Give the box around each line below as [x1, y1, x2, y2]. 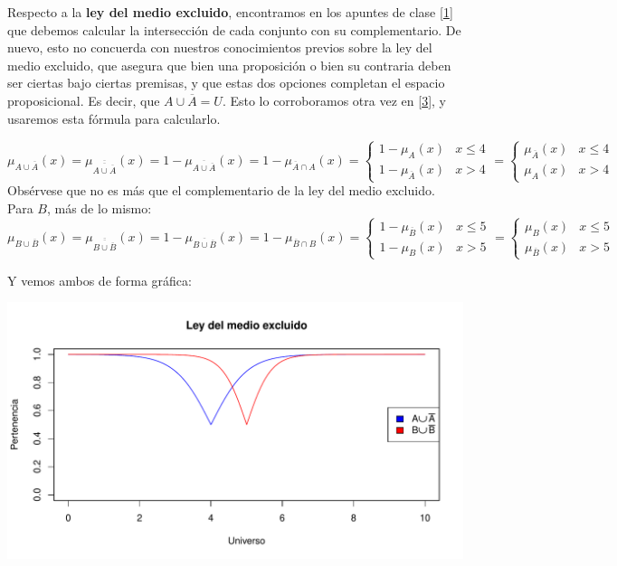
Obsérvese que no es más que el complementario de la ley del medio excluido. [7, 181, 435, 200]
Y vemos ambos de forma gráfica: [7, 270, 192, 289]
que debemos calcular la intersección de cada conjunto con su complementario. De [7, 20, 461, 39]
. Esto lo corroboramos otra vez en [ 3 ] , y [222, 90, 446, 109]
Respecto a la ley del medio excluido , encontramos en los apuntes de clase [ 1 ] [7, 3, 453, 21]
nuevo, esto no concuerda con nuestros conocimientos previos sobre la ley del [7, 38, 432, 57]
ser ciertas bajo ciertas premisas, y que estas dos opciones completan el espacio [7, 73, 445, 92]
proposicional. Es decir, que [7, 90, 160, 109]
